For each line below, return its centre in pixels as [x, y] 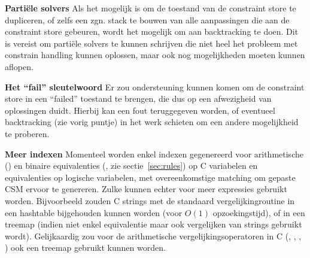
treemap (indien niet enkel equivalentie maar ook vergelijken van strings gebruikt [154, 224]
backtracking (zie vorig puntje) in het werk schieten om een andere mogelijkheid [152, 122]
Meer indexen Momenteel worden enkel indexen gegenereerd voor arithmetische [154, 154]
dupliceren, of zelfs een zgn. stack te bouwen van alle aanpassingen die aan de [147, 19]
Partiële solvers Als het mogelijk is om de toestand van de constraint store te [151, 8]
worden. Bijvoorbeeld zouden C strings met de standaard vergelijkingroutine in [150, 200]
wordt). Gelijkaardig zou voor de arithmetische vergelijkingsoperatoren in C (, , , [153, 236]
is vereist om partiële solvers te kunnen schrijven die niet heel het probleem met [151, 43]
